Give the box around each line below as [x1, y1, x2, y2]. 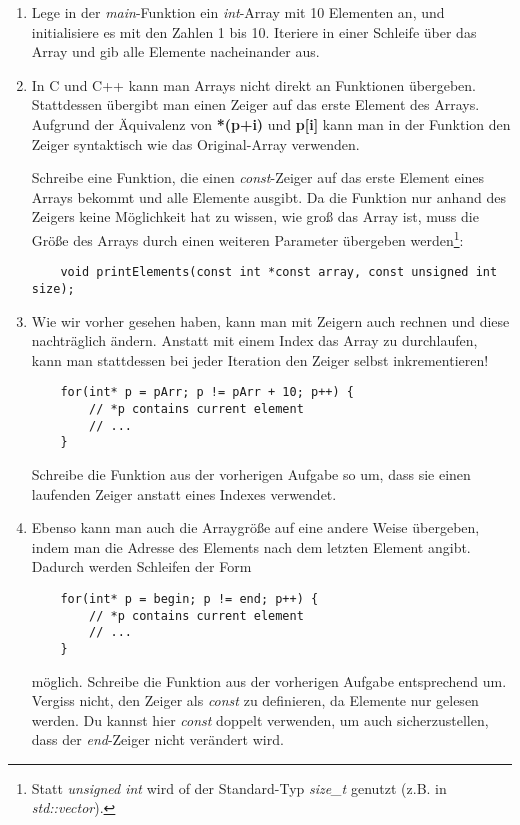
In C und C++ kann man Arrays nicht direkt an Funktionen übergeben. [31, 74, 477, 95]
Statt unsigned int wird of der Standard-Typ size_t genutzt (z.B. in [31, 777, 447, 798]
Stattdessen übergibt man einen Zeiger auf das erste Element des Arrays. [31, 94, 480, 115]
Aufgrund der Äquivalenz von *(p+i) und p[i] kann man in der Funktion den [31, 113, 511, 134]
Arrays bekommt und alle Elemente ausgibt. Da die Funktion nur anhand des [31, 186, 507, 207]
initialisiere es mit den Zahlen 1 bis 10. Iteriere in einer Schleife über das [31, 21, 477, 42]
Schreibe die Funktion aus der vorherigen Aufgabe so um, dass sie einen [31, 463, 471, 484]
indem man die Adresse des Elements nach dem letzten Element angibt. [31, 536, 471, 557]
